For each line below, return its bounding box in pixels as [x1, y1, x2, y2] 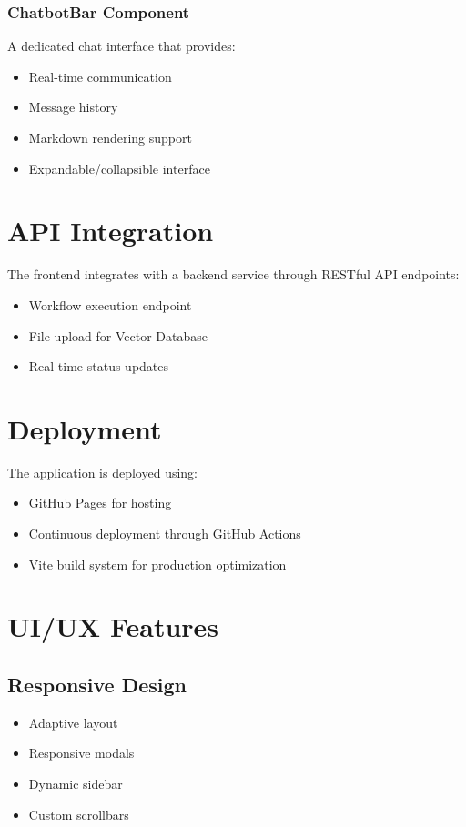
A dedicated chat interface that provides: [7, 36, 236, 55]
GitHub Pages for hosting [28, 493, 172, 512]
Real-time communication [28, 66, 172, 86]
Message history [28, 97, 118, 116]
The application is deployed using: [7, 462, 198, 481]
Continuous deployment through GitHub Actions [28, 524, 301, 542]
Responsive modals [28, 743, 135, 762]
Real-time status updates [28, 357, 169, 376]
